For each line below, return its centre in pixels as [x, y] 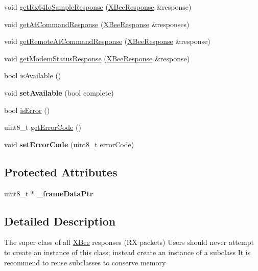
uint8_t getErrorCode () [43, 127]
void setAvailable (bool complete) [59, 92]
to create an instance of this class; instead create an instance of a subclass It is [127, 252]
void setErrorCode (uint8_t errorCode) [69, 144]
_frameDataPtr [65, 193]
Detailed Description [60, 221]
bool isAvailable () [33, 75]
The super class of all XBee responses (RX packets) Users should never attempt [129, 242]
